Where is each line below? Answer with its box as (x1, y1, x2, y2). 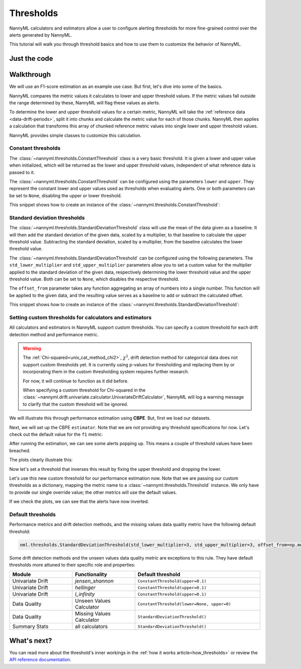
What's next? (9, 636, 52, 645)
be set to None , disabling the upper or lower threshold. (9, 192, 122, 198)
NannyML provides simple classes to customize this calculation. (9, 132, 141, 138)
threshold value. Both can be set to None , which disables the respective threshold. (9, 276, 180, 282)
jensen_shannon (75, 578, 114, 585)
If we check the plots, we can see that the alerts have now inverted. (9, 498, 149, 504)
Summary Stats (12, 623, 49, 630)
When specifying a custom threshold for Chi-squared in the (23, 387, 145, 393)
